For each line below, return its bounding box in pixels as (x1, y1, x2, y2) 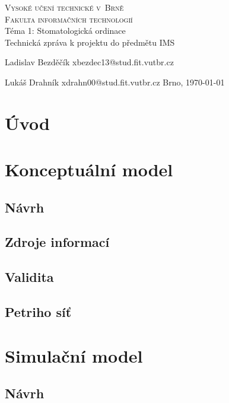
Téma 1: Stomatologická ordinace (5, 24, 126, 37)
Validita (5, 268, 54, 286)
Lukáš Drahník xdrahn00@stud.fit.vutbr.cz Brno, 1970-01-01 (5, 75, 225, 88)
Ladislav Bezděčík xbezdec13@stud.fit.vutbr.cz (5, 56, 174, 68)
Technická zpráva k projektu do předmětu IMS (5, 36, 175, 48)
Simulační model (5, 343, 143, 367)
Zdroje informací (5, 233, 110, 251)
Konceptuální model (5, 157, 173, 182)
